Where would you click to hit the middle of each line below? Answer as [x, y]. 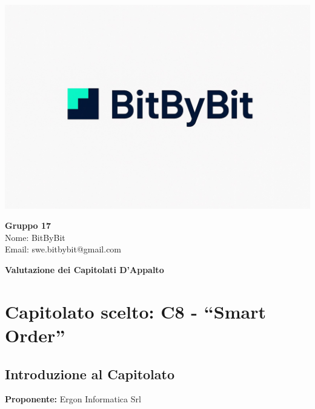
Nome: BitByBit [35, 237]
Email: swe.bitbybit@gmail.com [63, 249]
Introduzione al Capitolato [90, 374]
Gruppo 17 [28, 225]
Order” [35, 335]
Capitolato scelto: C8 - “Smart [135, 311]
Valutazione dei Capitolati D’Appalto [85, 270]
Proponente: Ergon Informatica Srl [73, 399]
